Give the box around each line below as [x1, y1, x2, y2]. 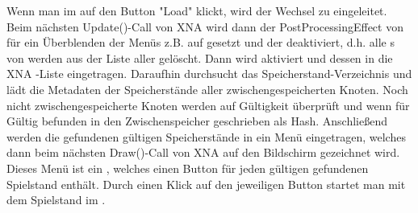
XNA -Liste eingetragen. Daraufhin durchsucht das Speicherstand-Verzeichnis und [6, 65, 412, 82]
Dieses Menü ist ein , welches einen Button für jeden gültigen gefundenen [6, 159, 369, 176]
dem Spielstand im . [6, 191, 106, 208]
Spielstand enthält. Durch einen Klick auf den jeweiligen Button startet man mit [6, 175, 406, 192]
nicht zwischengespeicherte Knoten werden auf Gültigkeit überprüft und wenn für [6, 96, 410, 113]
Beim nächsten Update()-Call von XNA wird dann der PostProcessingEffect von [6, 18, 403, 35]
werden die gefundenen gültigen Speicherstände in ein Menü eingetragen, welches [6, 128, 406, 145]
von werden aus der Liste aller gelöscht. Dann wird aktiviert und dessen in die [6, 49, 393, 66]
